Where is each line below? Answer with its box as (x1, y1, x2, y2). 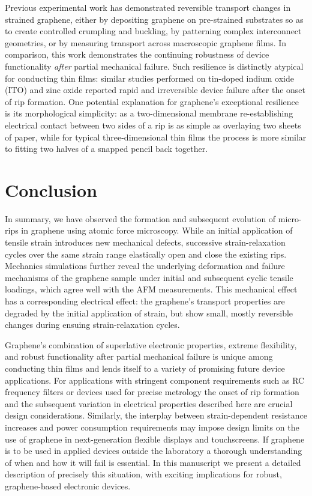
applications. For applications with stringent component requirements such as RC (5, 374, 305, 386)
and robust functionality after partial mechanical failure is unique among (5, 350, 273, 363)
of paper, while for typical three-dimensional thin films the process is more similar (5, 130, 307, 143)
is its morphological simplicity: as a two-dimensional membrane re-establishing (5, 107, 293, 119)
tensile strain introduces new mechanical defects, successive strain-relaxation (5, 236, 286, 249)
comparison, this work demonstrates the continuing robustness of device (5, 48, 269, 61)
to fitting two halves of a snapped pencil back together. (5, 142, 208, 155)
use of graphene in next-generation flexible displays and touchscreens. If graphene (5, 432, 305, 445)
